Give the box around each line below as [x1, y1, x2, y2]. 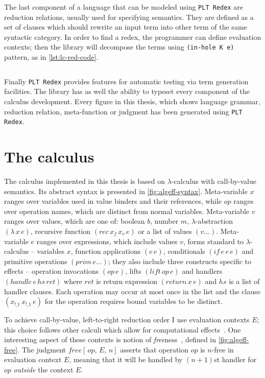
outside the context [13, 364, 74, 375]
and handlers [182, 266, 223, 276]
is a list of [229, 275, 260, 286]
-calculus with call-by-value [171, 175, 256, 186]
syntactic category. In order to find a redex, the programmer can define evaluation [4, 31, 261, 42]
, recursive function [30, 225, 91, 236]
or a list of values [138, 225, 192, 236]
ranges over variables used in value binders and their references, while [4, 196, 222, 206]
